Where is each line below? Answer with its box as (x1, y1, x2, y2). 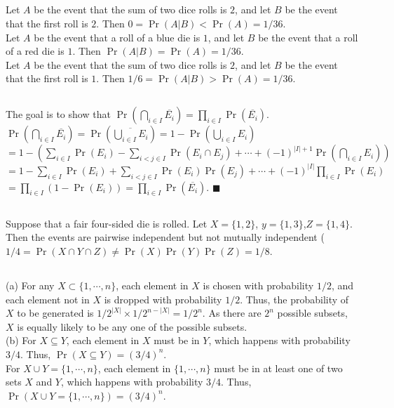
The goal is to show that (6, 107, 111, 121)
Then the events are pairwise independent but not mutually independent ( (6, 230, 325, 244)
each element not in (6, 291, 90, 306)
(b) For (6, 333, 36, 348)
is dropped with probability (104, 291, 222, 306)
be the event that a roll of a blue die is (34, 29, 201, 44)
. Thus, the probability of (240, 291, 349, 306)
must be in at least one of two (214, 360, 343, 375)
